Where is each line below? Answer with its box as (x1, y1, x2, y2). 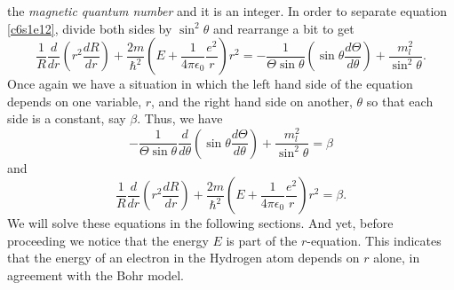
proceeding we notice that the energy (7, 231, 209, 249)
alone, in (373, 248, 420, 267)
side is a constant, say (7, 109, 126, 128)
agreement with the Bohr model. (7, 266, 184, 285)
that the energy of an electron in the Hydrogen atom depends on (7, 248, 360, 267)
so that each (366, 91, 434, 110)
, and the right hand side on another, (151, 91, 353, 110)
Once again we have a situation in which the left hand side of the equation (7, 74, 413, 93)
